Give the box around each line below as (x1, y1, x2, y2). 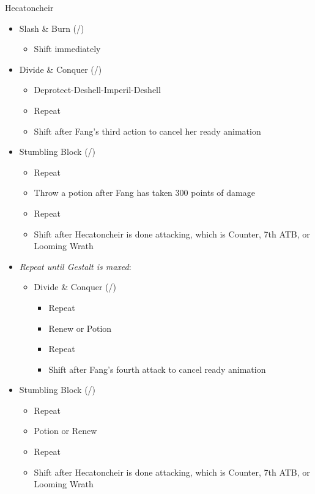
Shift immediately (34, 42, 101, 55)
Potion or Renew (34, 424, 97, 437)
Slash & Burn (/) (19, 21, 84, 34)
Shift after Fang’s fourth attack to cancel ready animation (48, 362, 266, 375)
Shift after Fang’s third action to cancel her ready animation (34, 124, 261, 137)
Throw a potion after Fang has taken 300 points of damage (34, 186, 255, 199)
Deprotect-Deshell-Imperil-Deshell (34, 83, 161, 96)
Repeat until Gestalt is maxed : (19, 260, 132, 272)
